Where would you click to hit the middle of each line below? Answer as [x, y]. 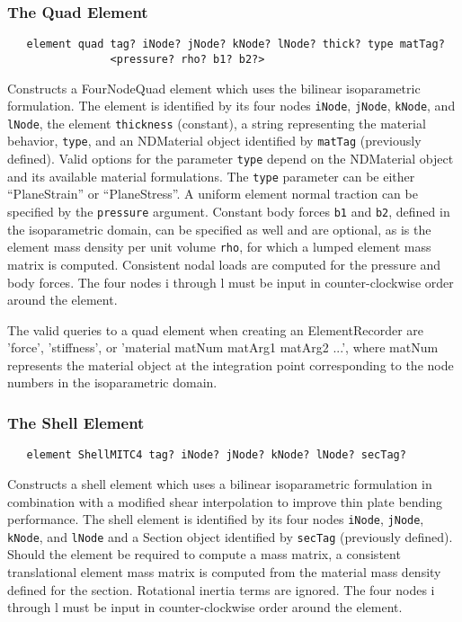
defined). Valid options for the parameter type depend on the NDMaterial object [231, 159]
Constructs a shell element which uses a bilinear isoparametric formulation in [220, 483]
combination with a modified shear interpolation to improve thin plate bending [225, 501]
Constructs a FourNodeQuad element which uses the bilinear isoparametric [214, 88]
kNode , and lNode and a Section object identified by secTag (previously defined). [230, 536]
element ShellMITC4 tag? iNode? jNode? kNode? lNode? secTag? [216, 455]
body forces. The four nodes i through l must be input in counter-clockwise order [231, 282]
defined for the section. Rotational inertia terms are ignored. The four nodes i [221, 589]
